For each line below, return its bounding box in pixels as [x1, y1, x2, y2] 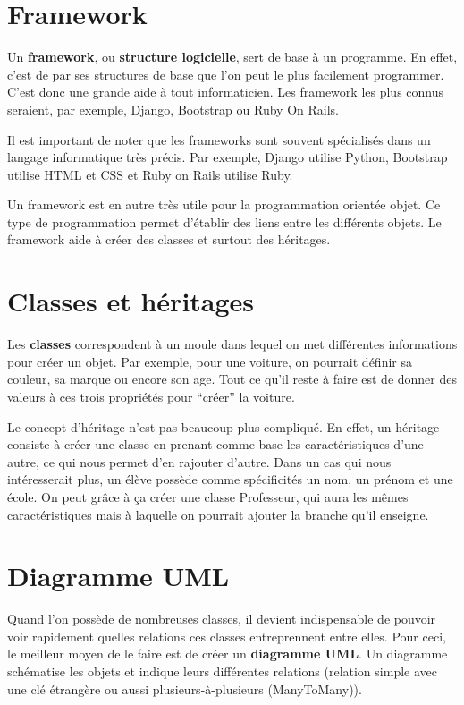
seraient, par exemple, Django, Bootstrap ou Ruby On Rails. [7, 99, 339, 118]
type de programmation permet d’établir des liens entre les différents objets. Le [7, 212, 442, 231]
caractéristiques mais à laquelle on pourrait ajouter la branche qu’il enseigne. [7, 505, 429, 523]
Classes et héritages [7, 283, 255, 319]
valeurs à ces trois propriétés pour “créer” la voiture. [7, 386, 295, 405]
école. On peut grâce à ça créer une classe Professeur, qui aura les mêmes [7, 487, 409, 505]
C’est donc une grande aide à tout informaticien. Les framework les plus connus [7, 82, 443, 101]
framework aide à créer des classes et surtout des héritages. [7, 230, 331, 249]
